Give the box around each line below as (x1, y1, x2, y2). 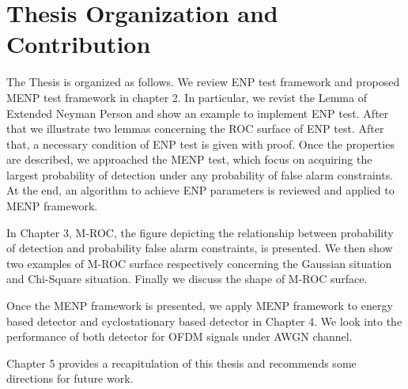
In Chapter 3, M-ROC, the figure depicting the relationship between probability (6, 224, 394, 240)
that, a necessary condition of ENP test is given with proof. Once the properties (6, 135, 395, 152)
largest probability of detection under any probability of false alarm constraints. (6, 166, 394, 183)
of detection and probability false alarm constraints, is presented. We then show (6, 240, 393, 256)
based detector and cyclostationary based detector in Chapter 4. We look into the (6, 312, 402, 329)
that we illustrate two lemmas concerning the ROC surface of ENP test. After (6, 120, 384, 137)
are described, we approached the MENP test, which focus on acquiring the (6, 151, 372, 168)
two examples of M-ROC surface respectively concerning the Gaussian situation (6, 255, 392, 271)
